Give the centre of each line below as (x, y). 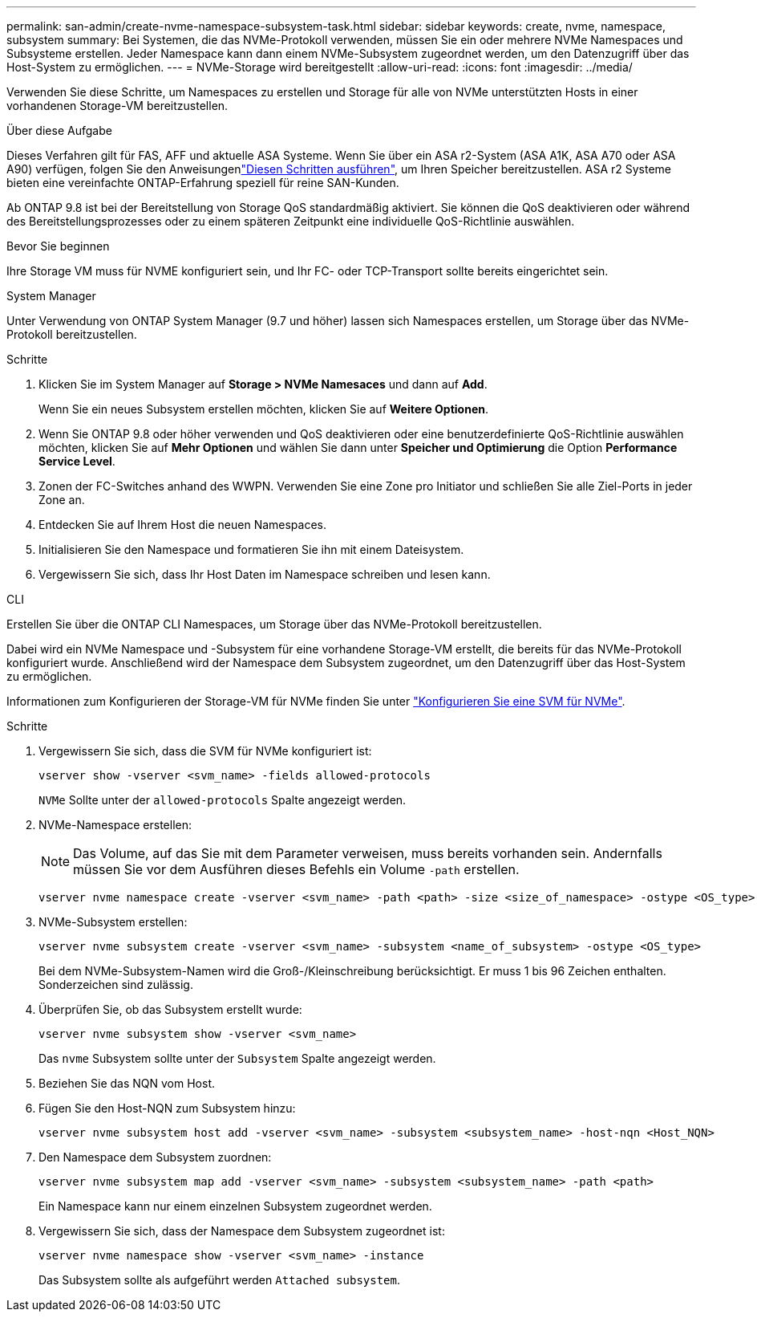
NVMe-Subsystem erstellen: (113, 922)
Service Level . (77, 461)
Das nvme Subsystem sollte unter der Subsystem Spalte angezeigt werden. (237, 1058)
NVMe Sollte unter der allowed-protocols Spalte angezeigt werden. (223, 800)
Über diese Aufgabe (59, 130)
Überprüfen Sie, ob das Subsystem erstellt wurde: (170, 1009)
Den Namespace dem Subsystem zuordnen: (155, 1157)
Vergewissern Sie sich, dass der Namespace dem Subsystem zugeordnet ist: (242, 1231)
